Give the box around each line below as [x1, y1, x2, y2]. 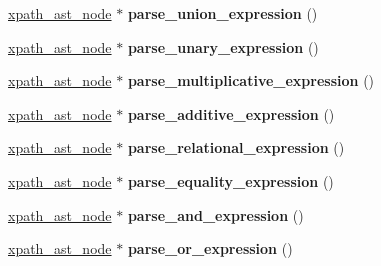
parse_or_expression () [127, 238, 293, 259]
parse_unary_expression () [127, 36, 319, 57]
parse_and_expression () [127, 204, 304, 225]
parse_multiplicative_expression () [127, 70, 375, 91]
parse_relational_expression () [127, 137, 345, 158]
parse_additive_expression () [127, 103, 335, 124]
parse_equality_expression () [127, 170, 334, 191]
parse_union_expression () [127, 3, 318, 23]
